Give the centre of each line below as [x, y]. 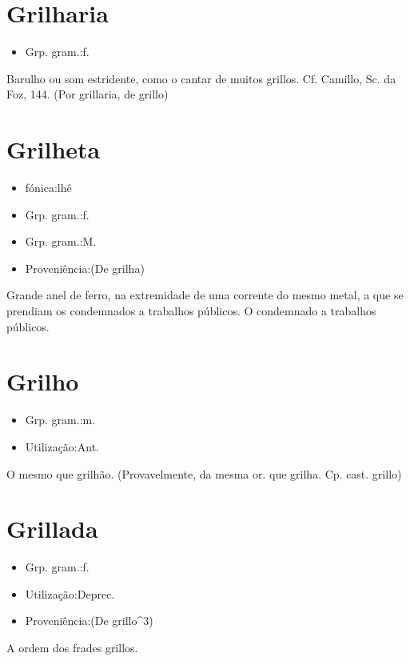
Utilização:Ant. [62, 446]
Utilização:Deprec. [70, 593]
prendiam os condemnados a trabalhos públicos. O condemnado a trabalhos [191, 310]
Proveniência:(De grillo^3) [89, 621]
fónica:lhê [48, 188]
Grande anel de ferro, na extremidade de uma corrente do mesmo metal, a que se [205, 295]
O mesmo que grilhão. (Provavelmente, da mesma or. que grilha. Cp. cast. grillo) [204, 473]
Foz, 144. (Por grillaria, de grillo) [88, 94]
